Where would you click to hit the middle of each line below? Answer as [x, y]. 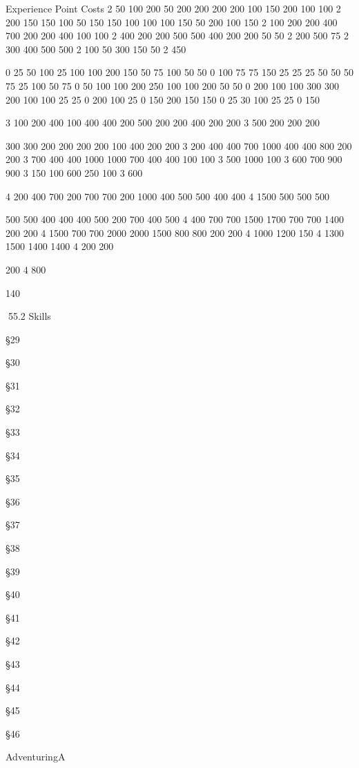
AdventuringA [36, 757]
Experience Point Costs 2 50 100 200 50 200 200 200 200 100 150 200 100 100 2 [173, 8]
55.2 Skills [29, 316]
